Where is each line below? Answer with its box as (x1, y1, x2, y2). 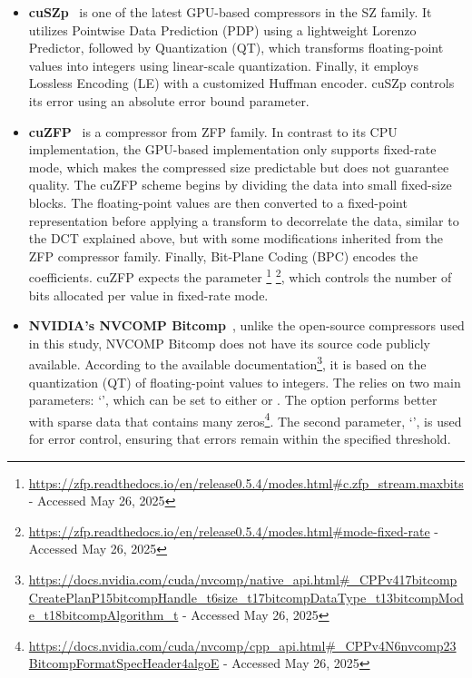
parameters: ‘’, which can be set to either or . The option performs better (28, 390, 438, 409)
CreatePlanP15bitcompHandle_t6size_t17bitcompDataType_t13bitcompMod (28, 587, 464, 606)
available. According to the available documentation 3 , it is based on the (28, 352, 427, 373)
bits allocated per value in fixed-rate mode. (28, 285, 269, 304)
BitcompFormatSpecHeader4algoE (28, 653, 220, 673)
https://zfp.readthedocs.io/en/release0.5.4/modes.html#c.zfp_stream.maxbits (28, 473, 464, 492)
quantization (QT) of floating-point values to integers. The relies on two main (28, 372, 461, 391)
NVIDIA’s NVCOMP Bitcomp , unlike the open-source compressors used (28, 316, 465, 335)
